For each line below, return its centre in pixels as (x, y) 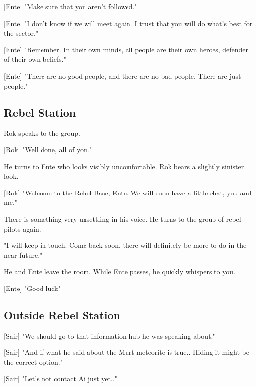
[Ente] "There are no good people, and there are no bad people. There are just (123, 75)
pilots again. (22, 228)
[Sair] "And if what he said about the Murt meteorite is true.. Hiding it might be (127, 352)
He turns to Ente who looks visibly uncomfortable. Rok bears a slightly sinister (124, 166)
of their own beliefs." (35, 59)
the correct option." (33, 362)
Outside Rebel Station (62, 314)
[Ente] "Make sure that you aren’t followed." (71, 6)
